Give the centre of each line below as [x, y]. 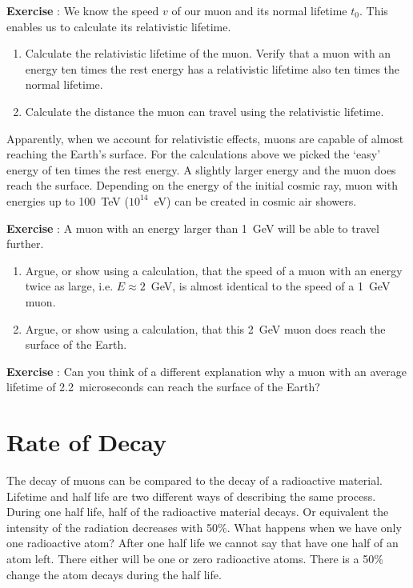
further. [25, 244]
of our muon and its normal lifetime [259, 10]
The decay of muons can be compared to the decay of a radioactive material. [194, 480]
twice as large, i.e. [69, 286]
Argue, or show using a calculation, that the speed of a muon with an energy [214, 270]
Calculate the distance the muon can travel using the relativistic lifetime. [204, 111]
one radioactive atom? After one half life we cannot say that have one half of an [202, 543]
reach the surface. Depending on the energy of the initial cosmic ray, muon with [202, 185]
